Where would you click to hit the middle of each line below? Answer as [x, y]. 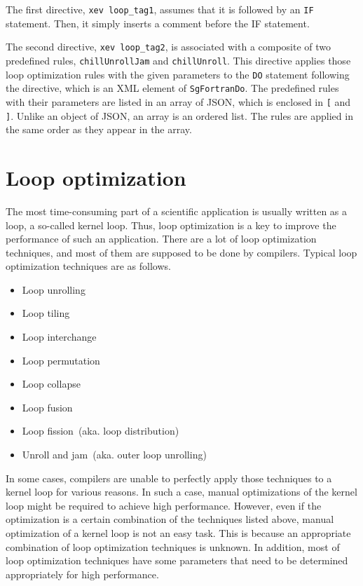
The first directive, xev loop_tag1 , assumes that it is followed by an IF [160, 9]
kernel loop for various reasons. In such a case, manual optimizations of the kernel [181, 492]
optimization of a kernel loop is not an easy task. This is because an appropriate [178, 533]
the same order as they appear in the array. [99, 129]
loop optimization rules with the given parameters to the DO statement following [178, 74]
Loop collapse [51, 384]
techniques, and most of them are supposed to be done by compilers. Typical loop [181, 252]
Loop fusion [47, 407]
